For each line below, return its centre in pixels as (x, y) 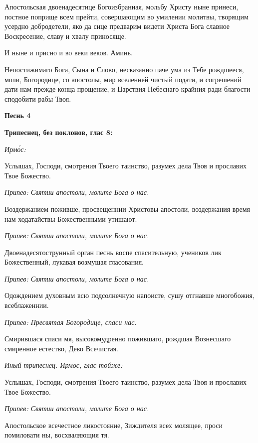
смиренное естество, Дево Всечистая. (61, 348)
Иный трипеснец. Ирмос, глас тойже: (64, 365)
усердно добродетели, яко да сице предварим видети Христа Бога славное (117, 26)
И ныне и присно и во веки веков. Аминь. (69, 53)
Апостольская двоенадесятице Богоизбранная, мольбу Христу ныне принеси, (122, 6)
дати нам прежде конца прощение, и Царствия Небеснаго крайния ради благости (128, 89)
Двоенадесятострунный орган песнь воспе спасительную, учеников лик (113, 252)
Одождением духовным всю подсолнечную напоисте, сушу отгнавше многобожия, (129, 295)
